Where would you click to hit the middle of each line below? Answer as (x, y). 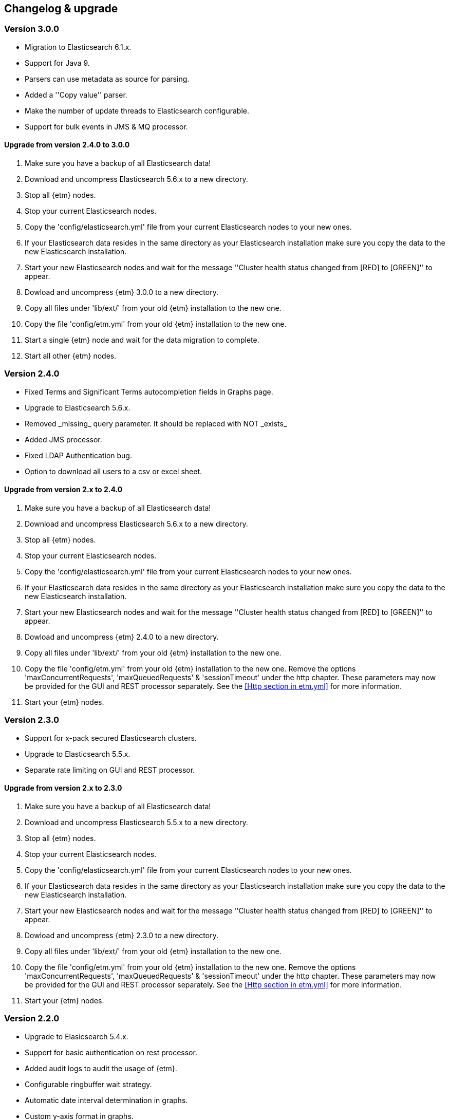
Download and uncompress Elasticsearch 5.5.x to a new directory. (136, 822)
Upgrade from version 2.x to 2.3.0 (63, 788)
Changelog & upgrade (61, 8)
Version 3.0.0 (32, 29)
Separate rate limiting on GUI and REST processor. (110, 770)
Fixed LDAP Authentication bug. (78, 455)
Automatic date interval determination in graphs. (106, 1100)
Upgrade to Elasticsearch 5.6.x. (78, 407)
